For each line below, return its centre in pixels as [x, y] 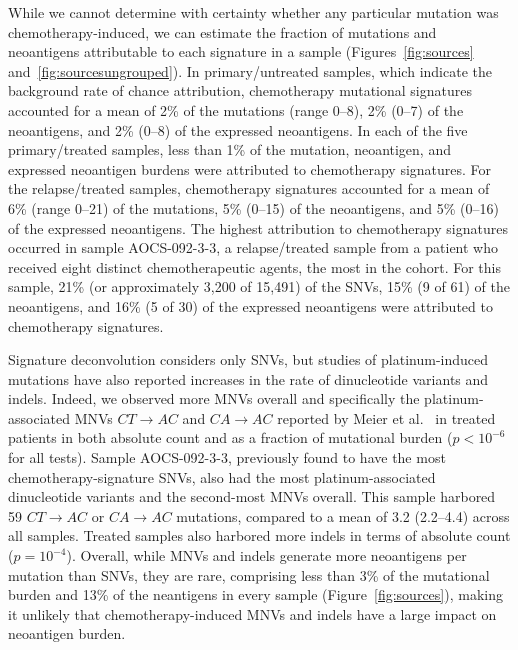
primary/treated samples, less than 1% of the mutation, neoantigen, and [229, 149]
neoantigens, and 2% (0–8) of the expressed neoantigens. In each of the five [238, 129]
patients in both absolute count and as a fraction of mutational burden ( [230, 437]
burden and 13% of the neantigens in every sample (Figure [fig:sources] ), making [255, 594]
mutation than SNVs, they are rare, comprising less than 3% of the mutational [249, 574]
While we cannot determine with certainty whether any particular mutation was [253, 12]
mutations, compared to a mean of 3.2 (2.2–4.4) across [343, 515]
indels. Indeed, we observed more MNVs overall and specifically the [214, 398]
